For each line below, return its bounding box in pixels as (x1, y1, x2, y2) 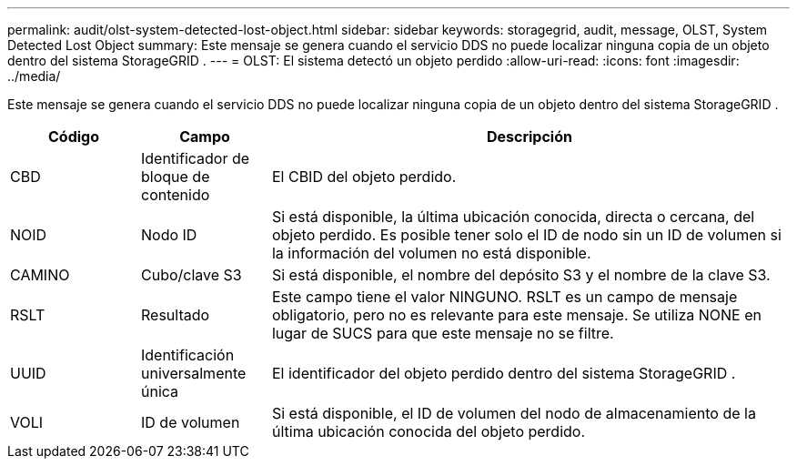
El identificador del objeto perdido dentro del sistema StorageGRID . (271, 364, 736, 382)
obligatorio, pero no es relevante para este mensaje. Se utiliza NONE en (271, 306, 762, 324)
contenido (140, 186, 210, 204)
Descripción (486, 127, 572, 146)
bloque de (140, 167, 210, 186)
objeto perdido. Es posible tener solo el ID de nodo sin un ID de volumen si (271, 226, 782, 244)
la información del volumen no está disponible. (271, 244, 591, 262)
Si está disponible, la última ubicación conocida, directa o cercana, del (271, 208, 755, 226)
